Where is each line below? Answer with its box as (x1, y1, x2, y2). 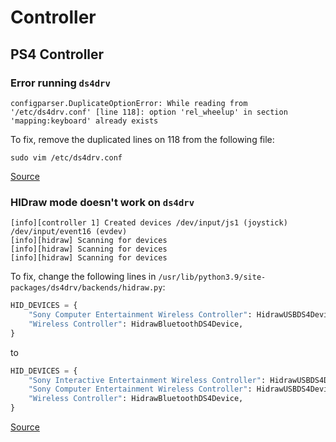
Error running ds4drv (10, 76, 111, 90)
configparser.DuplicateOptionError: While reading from (10, 98, 248, 108)
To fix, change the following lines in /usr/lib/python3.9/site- (10, 271, 267, 283)
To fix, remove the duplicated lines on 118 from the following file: (10, 133, 275, 145)
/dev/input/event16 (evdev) (10, 227, 128, 237)
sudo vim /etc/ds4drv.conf (10, 152, 123, 163)
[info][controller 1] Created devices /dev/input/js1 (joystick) (10, 218, 288, 228)
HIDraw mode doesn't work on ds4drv (10, 195, 195, 209)
